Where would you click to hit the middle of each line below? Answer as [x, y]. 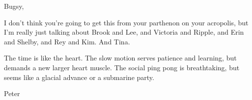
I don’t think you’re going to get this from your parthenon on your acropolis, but [126, 22]
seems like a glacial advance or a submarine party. [79, 77]
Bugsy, [14, 6]
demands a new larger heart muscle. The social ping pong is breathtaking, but [122, 67]
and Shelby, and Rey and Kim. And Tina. [67, 41]
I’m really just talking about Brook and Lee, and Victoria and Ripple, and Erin [124, 32]
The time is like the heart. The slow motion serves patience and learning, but [120, 58]
